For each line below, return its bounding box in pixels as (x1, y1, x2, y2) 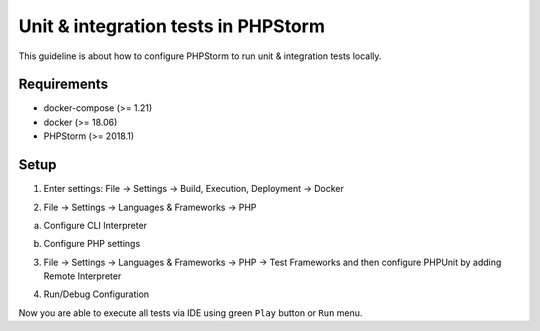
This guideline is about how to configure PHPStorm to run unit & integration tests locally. (18, 50, 382, 62)
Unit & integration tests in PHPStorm (18, 15, 325, 37)
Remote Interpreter (43, 270, 122, 282)
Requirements (18, 76, 109, 93)
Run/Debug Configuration (43, 288, 150, 300)
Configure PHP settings (43, 238, 141, 250)
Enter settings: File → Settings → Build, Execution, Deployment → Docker (43, 183, 345, 195)
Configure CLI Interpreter (43, 219, 148, 231)
